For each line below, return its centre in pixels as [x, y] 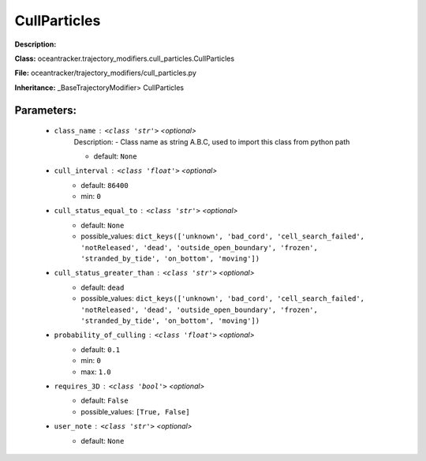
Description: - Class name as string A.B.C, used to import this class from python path [212, 141]
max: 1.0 [96, 372]
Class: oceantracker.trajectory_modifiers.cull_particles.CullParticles [125, 58]
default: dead [103, 287]
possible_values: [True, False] [135, 411]
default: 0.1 [101, 349]
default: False [105, 401]
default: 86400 [105, 185]
